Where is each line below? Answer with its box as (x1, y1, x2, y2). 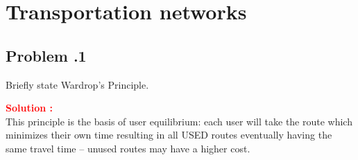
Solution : (6, 100, 53, 115)
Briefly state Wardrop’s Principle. (6, 77, 149, 91)
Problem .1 (6, 44, 87, 66)
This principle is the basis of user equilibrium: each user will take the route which (6, 114, 352, 128)
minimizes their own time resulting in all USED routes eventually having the (6, 127, 332, 142)
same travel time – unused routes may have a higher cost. (6, 141, 250, 155)
